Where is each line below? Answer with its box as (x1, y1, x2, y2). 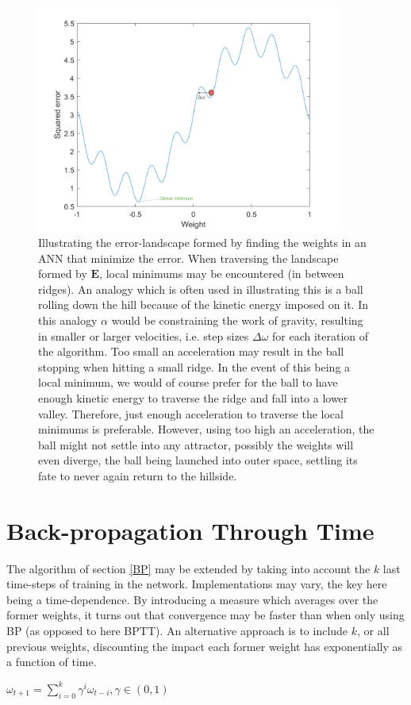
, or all (357, 622, 390, 639)
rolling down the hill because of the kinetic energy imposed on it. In (38, 296, 368, 313)
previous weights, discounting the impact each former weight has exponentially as (6, 638, 403, 654)
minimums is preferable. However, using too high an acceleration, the (38, 421, 375, 437)
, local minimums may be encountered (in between (99, 265, 344, 282)
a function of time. (6, 653, 97, 670)
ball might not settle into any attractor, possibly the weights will (38, 436, 354, 453)
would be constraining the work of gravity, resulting (111, 312, 363, 329)
